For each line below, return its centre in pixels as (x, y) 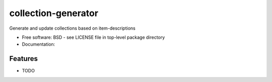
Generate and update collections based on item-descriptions (72, 28)
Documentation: (39, 44)
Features (23, 59)
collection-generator (54, 13)
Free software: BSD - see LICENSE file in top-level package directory (93, 37)
